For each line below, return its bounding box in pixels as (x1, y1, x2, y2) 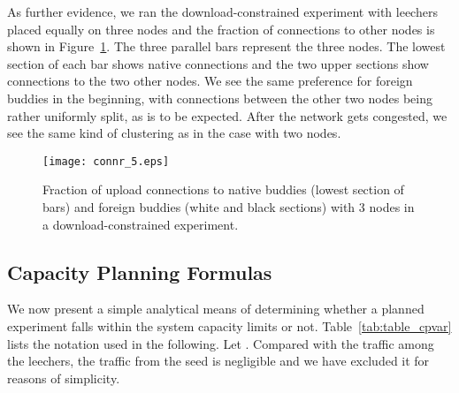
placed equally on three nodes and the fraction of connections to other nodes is (7, 19, 435, 38)
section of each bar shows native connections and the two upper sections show (7, 54, 429, 72)
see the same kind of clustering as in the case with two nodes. (7, 124, 341, 142)
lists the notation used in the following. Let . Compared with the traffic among (7, 334, 434, 352)
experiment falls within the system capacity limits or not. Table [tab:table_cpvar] (7, 316, 452, 335)
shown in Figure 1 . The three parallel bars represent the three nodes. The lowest (7, 37, 446, 56)
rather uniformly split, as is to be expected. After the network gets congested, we (7, 106, 448, 125)
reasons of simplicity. (7, 368, 120, 387)
